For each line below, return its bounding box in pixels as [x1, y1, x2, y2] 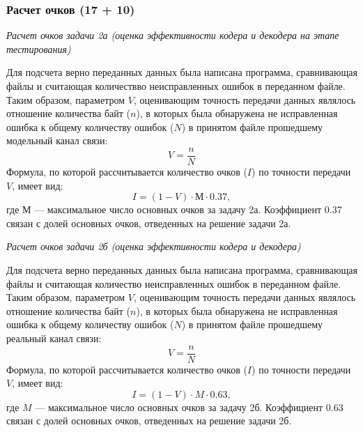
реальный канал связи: [6, 330, 102, 345]
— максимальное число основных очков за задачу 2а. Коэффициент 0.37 [34, 202, 342, 217]
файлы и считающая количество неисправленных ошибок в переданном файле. [6, 276, 341, 291]
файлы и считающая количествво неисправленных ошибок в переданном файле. [6, 79, 346, 93]
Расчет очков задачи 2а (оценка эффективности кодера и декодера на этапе [6, 28, 339, 43]
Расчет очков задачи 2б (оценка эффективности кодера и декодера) [6, 239, 301, 254]
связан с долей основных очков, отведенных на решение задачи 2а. [6, 215, 291, 230]
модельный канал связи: [6, 133, 108, 148]
